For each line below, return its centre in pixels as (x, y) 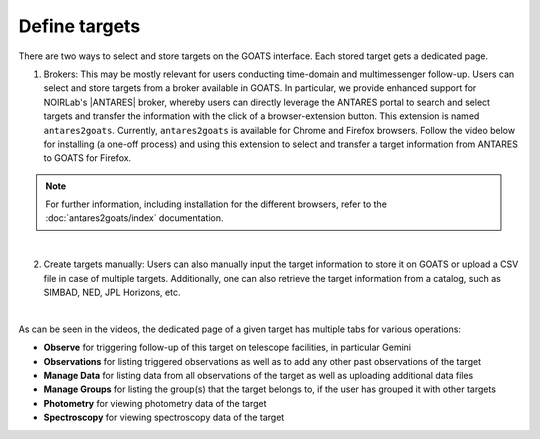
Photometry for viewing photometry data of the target (155, 403)
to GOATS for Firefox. (87, 158)
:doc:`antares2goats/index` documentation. (134, 218)
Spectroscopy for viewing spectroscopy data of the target (164, 417)
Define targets (79, 26)
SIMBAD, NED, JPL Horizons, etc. (112, 292)
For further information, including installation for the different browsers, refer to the (216, 204)
